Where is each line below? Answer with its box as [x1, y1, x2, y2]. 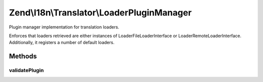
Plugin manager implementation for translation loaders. [9, 24, 119, 30]
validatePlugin [9, 67, 44, 74]
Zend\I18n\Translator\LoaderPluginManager [9, 7, 192, 18]
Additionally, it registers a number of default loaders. [9, 40, 114, 45]
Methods [9, 52, 37, 60]
